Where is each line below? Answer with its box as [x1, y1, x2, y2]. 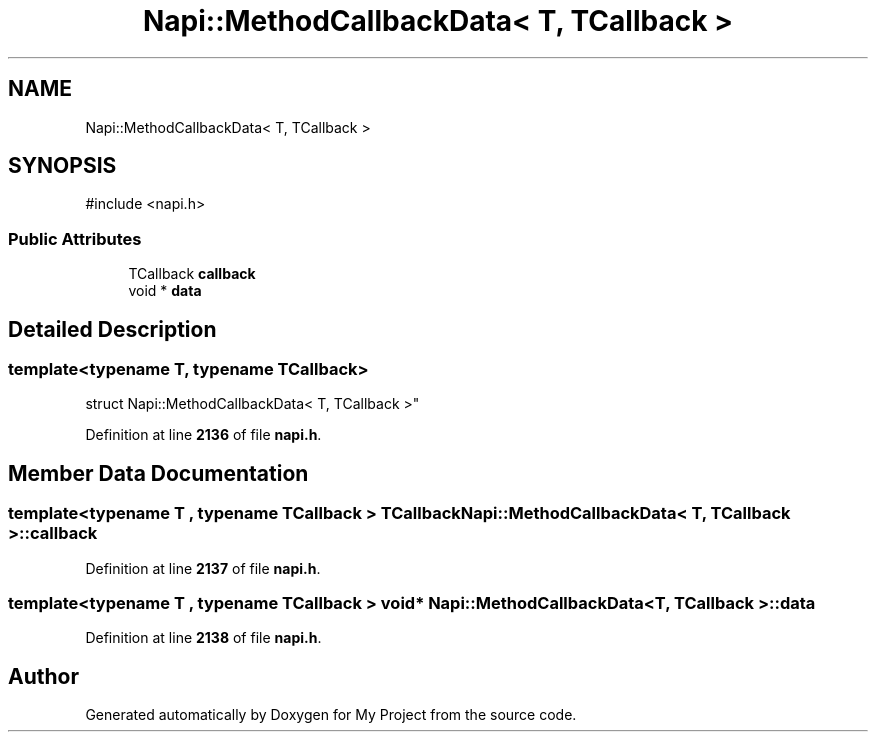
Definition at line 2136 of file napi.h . [85, 426, 322, 444]
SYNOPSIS [8, 153, 117, 179]
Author [8, 663, 79, 689]
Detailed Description [8, 316, 217, 342]
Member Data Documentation [8, 460, 309, 486]
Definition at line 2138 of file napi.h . [85, 629, 322, 647]
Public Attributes [8, 228, 142, 249]
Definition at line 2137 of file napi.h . [85, 559, 321, 577]
